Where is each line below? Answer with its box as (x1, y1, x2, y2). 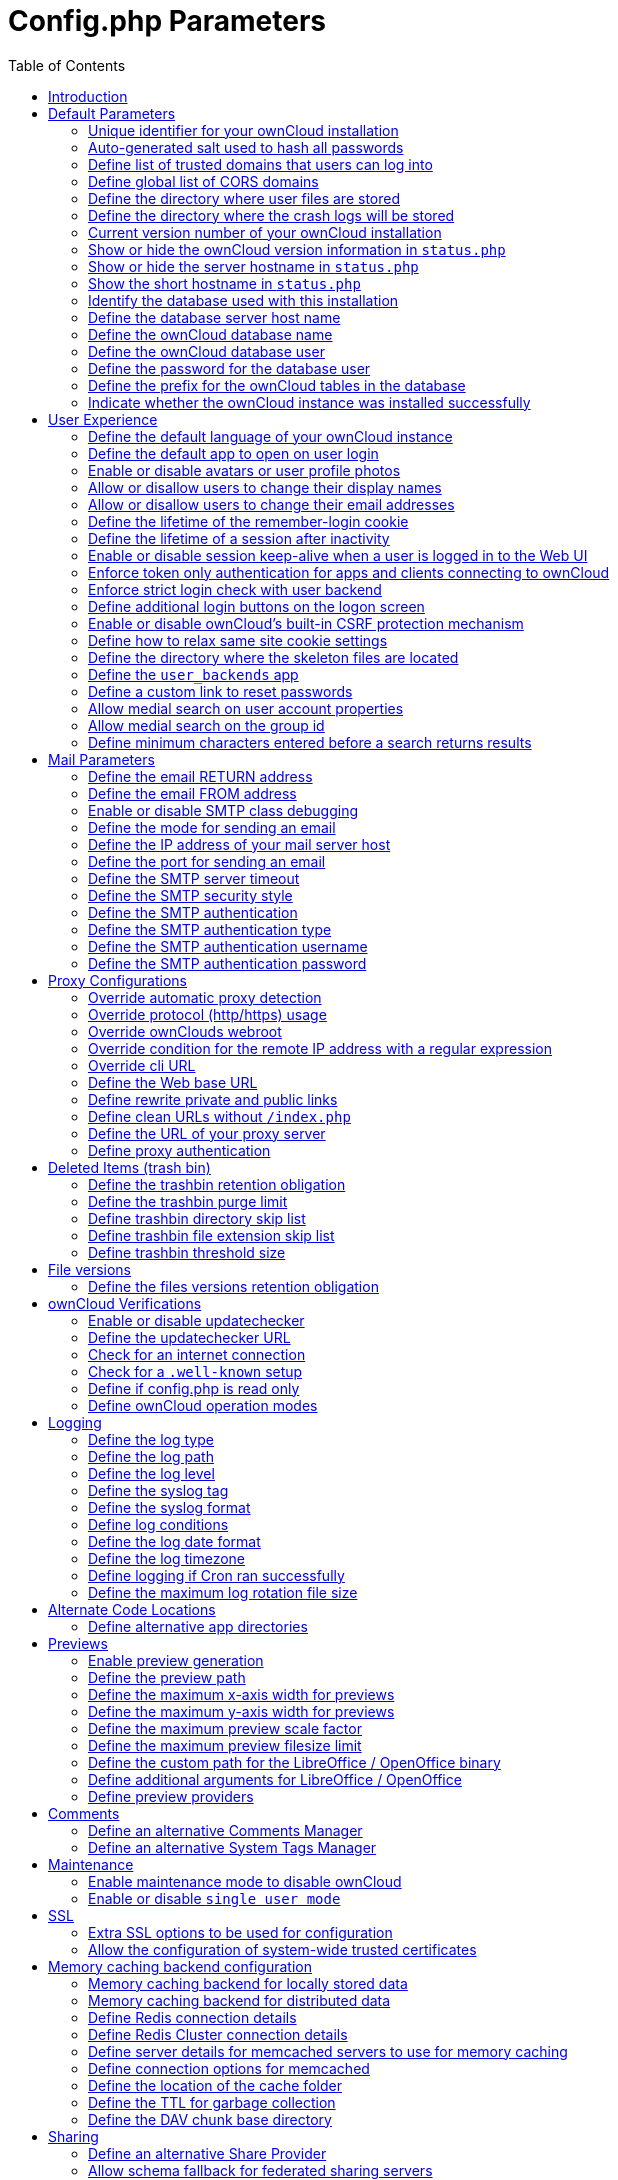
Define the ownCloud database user (88, 342, 325, 360)
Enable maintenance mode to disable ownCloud (88, 1872, 402, 1890)
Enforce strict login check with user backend (88, 580, 382, 598)
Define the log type (88, 1430, 214, 1448)
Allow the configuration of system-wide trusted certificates (88, 1940, 477, 1958)
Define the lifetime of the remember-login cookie (88, 512, 409, 530)
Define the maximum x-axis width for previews (88, 1685, 395, 1703)
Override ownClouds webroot (88, 1022, 282, 1040)
